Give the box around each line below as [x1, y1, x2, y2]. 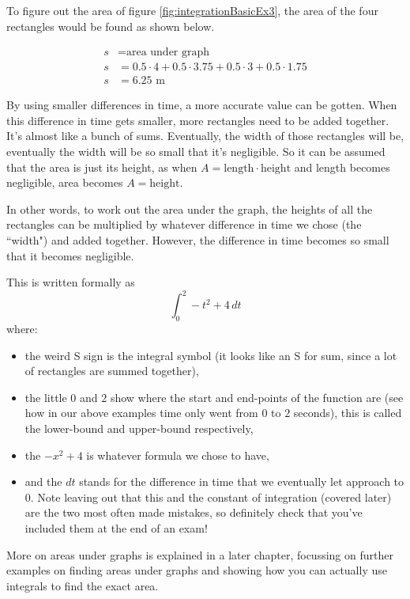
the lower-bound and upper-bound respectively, [24, 420, 254, 437]
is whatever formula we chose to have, [86, 446, 269, 463]
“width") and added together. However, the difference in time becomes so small [6, 232, 389, 248]
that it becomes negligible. [6, 247, 134, 263]
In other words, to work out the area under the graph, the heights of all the [6, 200, 373, 217]
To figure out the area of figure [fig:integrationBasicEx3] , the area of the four [6, 2, 378, 18]
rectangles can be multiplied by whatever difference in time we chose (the [6, 216, 362, 233]
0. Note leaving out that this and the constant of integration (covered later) [24, 488, 392, 505]
